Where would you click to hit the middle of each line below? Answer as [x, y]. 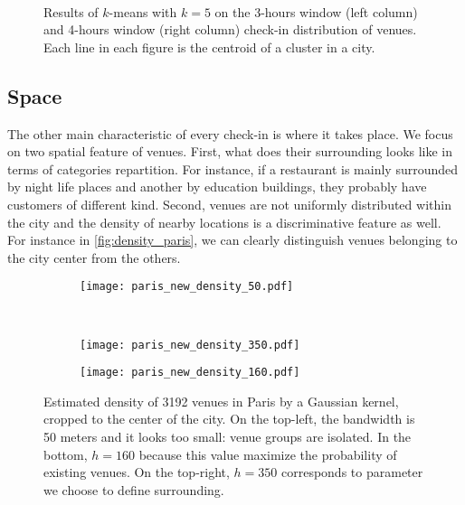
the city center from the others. [94, 257]
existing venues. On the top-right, [137, 472]
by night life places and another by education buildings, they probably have [217, 187]
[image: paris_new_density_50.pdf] [187, 287]
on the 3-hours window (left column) [316, 11]
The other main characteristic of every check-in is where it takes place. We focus [230, 133]
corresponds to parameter [352, 472]
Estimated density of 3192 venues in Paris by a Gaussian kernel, [221, 401]
